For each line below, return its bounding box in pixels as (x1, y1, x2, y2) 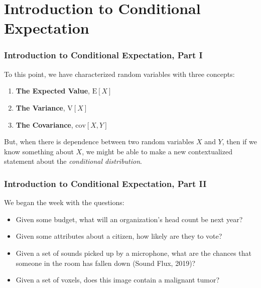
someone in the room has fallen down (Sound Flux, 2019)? (16, 257, 196, 268)
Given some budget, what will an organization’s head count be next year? (16, 214, 243, 224)
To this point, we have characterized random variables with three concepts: (4, 68, 235, 79)
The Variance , (16, 102, 65, 113)
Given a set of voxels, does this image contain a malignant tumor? (16, 274, 220, 285)
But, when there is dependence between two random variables (4, 136, 194, 147)
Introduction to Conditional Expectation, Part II (4, 177, 207, 189)
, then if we (222, 136, 257, 147)
